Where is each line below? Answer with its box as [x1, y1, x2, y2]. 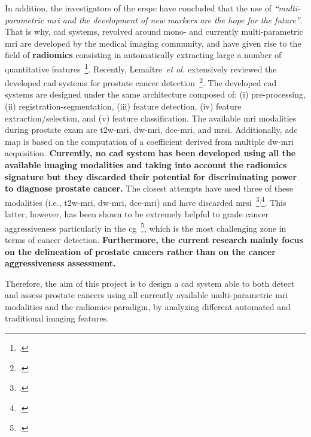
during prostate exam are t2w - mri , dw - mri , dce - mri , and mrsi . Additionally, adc [5, 123, 298, 136]
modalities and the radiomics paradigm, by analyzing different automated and [5, 300, 291, 312]
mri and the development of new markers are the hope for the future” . [47, 13, 303, 26]
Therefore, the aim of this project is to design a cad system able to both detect [5, 277, 295, 289]
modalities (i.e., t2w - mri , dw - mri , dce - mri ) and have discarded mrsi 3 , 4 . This [5, 194, 286, 208]
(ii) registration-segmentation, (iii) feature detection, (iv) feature [5, 100, 242, 113]
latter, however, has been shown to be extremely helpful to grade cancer [5, 208, 269, 220]
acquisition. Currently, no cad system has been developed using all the [5, 147, 296, 159]
